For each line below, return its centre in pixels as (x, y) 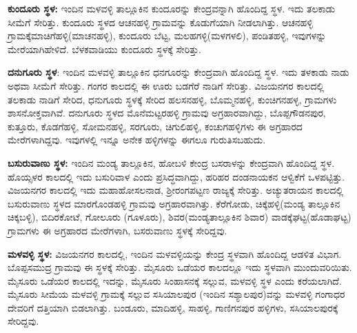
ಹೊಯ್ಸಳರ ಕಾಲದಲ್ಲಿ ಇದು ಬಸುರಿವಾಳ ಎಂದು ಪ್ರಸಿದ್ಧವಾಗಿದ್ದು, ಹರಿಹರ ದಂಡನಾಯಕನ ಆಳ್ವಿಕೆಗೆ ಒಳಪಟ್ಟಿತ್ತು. (176, 176)
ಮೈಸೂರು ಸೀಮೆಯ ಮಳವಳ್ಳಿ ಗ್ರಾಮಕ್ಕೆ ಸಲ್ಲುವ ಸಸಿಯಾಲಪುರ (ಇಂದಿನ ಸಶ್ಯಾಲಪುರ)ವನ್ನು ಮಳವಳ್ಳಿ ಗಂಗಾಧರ (176, 294)
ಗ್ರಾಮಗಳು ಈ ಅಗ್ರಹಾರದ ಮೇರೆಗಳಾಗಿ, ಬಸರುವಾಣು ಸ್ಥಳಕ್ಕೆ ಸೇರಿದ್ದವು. (118, 230)
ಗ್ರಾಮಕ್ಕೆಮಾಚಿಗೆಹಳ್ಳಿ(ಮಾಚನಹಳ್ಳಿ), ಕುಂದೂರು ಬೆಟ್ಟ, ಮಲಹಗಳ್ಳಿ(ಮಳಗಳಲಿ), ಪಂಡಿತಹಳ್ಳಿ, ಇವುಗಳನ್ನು (167, 36)
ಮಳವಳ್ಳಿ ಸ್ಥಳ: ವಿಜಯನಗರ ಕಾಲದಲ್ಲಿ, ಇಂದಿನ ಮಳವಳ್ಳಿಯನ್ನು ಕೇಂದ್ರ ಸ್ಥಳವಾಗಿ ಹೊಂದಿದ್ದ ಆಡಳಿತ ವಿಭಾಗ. (175, 253)
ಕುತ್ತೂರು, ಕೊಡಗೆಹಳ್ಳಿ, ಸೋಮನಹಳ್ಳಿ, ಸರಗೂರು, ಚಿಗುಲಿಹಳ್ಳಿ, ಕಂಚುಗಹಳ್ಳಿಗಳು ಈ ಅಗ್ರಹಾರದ (155, 126)
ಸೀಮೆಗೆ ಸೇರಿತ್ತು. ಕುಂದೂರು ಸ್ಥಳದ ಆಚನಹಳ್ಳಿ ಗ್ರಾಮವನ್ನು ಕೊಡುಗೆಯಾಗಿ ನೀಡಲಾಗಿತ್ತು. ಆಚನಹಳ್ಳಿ (160, 22)
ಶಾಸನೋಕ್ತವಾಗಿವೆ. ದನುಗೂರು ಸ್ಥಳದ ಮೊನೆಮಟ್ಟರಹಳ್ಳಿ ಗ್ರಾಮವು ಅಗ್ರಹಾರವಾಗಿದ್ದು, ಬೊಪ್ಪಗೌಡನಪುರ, (167, 113)
